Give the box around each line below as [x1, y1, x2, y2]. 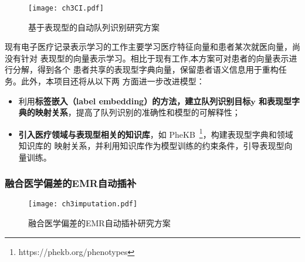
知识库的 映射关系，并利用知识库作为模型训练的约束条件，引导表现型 [18, 139, 284, 152]
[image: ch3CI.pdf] [28, 4, 104, 12]
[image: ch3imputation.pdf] [28, 200, 138, 209]
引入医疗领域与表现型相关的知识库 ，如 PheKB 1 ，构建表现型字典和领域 [18, 126, 293, 140]
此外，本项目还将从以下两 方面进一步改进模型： [21, 75, 205, 87]
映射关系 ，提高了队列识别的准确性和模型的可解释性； [35, 106, 240, 118]
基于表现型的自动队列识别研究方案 [28, 21, 160, 33]
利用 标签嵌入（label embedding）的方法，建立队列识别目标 [18, 94, 251, 107]
